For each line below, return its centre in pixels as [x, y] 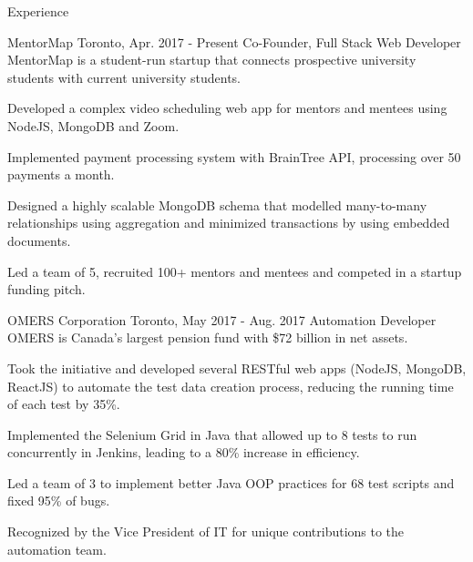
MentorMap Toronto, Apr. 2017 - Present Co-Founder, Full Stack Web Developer [234, 41]
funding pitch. [46, 289]
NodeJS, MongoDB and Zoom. [93, 125]
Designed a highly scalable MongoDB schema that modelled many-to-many [217, 204]
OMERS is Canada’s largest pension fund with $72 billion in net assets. [208, 337]
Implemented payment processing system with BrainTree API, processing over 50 [234, 156]
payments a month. [61, 174]
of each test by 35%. [64, 404]
